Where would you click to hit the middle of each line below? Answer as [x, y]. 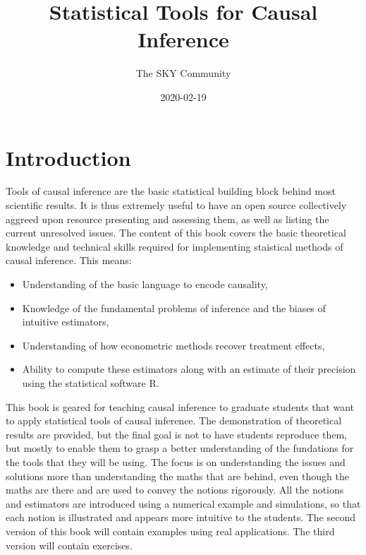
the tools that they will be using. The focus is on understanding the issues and [176, 461]
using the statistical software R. [91, 382]
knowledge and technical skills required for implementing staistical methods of [175, 246]
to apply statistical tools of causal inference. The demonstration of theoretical [174, 420]
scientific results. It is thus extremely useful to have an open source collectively [176, 205]
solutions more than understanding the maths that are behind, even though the [177, 476]
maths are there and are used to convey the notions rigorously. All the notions [175, 490]
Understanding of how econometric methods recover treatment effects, [173, 345]
